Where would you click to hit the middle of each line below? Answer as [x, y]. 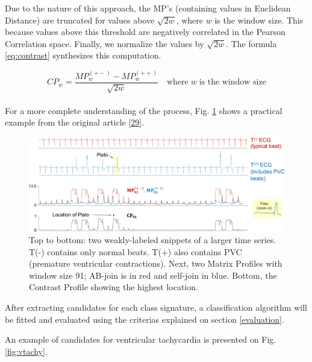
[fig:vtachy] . [26, 351]
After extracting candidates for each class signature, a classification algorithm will [156, 307]
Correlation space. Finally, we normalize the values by [105, 43]
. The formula [251, 43]
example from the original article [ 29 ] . [75, 122]
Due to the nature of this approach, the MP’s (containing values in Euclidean [148, 8]
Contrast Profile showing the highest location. [114, 287]
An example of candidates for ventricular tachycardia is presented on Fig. [141, 339]
